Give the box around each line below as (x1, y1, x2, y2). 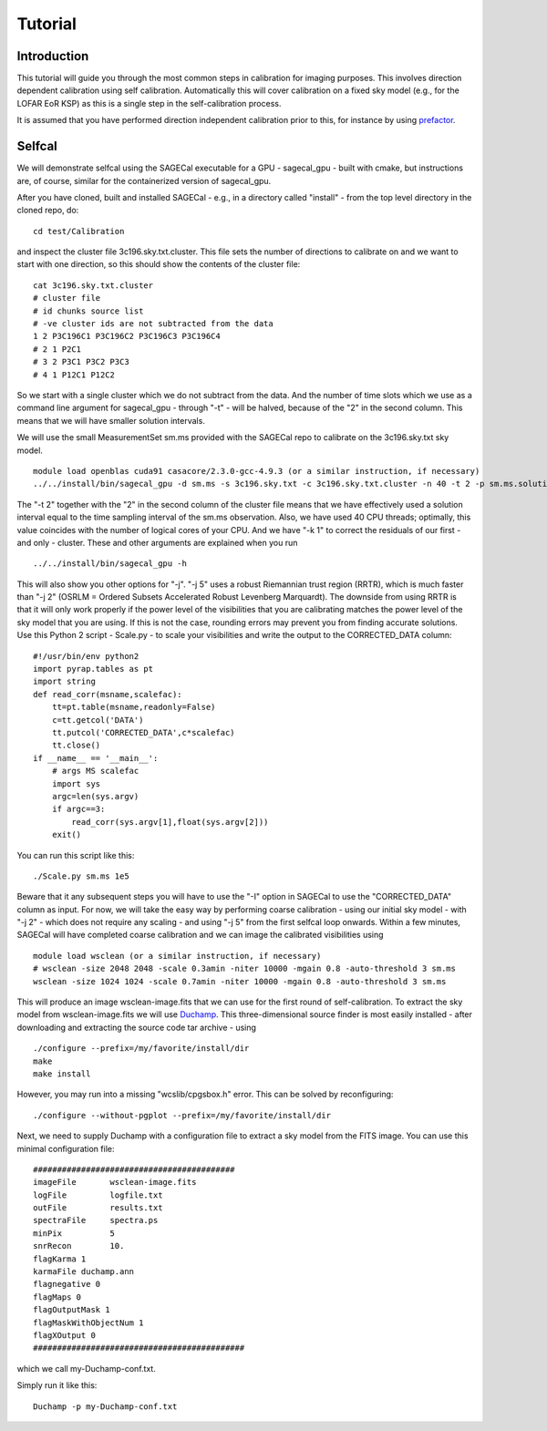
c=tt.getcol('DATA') (51, 715, 144, 725)
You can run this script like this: (16, 849, 135, 860)
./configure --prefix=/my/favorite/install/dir (33, 1044, 250, 1054)
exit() (51, 829, 82, 840)
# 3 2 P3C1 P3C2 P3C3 (33, 356, 129, 367)
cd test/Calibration (33, 226, 125, 236)
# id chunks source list (33, 305, 144, 316)
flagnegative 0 (33, 1279, 101, 1290)
